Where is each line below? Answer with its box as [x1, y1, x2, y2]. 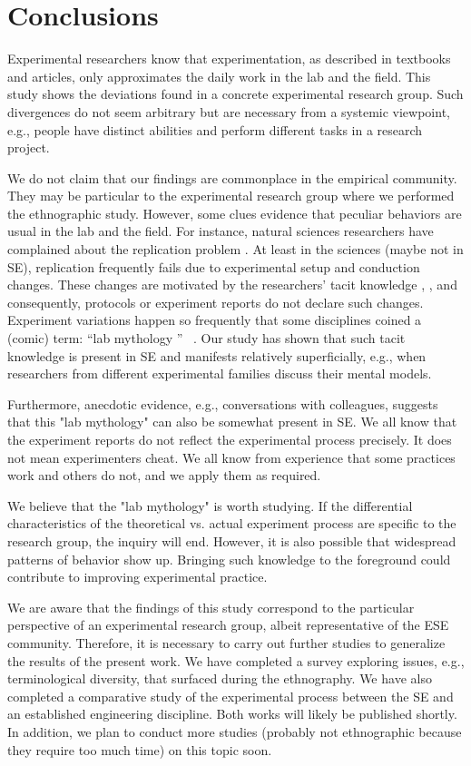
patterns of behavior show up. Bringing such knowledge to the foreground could [7, 549, 451, 568]
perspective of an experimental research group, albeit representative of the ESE [7, 615, 449, 634]
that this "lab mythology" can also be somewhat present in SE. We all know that [7, 412, 457, 431]
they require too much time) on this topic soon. [7, 740, 272, 759]
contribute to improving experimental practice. [7, 567, 268, 586]
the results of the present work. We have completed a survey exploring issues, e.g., [7, 651, 465, 670]
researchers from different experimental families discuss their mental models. [7, 364, 432, 383]
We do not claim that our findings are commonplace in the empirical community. [7, 168, 457, 187]
